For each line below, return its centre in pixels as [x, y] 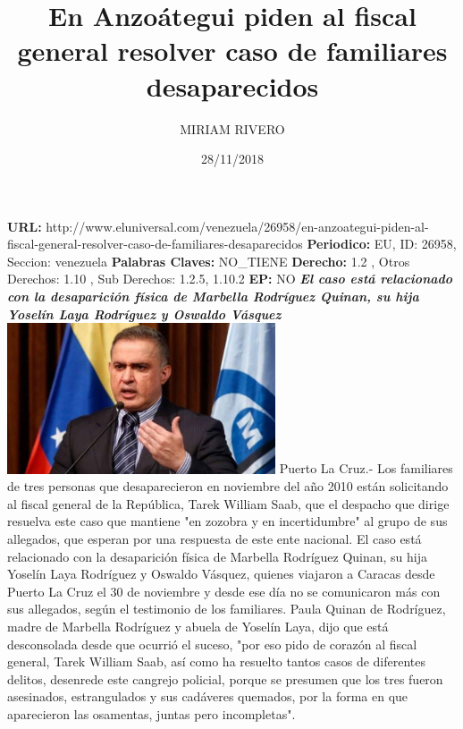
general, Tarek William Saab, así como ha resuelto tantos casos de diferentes [217, 661]
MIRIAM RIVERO [232, 128]
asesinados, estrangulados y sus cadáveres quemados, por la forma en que [208, 696]
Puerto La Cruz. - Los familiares [366, 468]
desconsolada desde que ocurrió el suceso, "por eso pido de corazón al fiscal [212, 644]
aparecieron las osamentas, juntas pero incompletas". [152, 714]
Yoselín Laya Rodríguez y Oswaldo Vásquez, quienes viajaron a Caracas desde [221, 574]
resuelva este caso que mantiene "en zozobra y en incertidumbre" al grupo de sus [227, 521]
